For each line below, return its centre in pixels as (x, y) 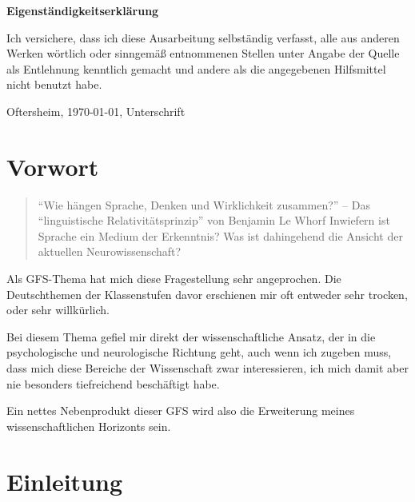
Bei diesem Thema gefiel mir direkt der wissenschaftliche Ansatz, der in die (191, 336)
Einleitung (65, 481)
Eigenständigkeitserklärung (83, 10)
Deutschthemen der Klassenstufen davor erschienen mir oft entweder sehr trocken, (207, 294)
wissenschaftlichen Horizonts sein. (89, 426)
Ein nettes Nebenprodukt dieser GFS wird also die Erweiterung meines (181, 410)
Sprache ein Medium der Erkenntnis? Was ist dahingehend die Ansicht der (220, 235)
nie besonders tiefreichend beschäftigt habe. (113, 383)
